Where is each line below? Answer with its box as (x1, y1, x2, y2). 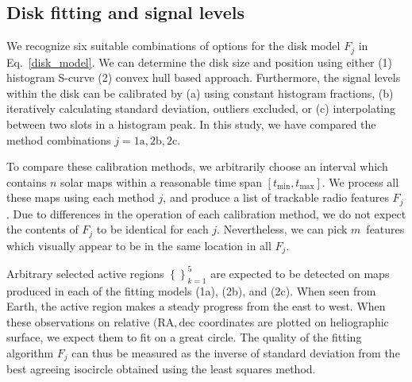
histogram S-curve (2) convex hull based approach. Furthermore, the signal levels (6, 69, 401, 86)
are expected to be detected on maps (210, 264, 390, 281)
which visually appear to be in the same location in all (6, 237, 271, 253)
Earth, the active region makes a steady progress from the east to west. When (6, 298, 386, 314)
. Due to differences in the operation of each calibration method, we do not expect (6, 205, 406, 222)
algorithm (6, 345, 54, 361)
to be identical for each (96, 221, 209, 237)
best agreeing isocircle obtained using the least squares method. (6, 361, 316, 377)
